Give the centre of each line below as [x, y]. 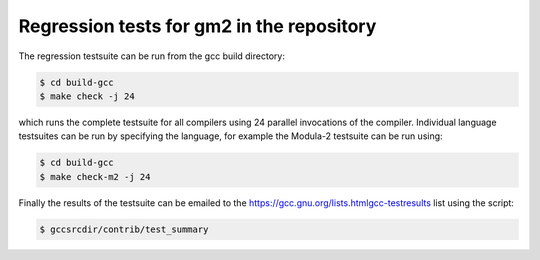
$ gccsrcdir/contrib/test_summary [124, 229]
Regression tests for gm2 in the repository [197, 26]
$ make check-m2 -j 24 [95, 176]
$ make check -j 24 [87, 96]
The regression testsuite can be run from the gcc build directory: [151, 56]
